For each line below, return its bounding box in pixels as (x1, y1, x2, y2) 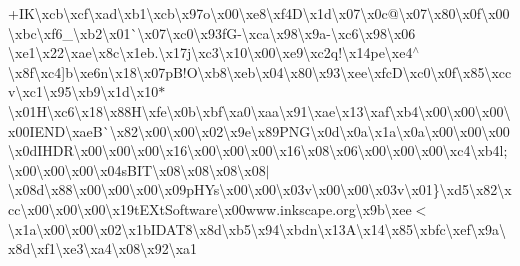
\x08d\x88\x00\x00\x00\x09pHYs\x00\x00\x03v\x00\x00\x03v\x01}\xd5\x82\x (8, 179, 512, 200)
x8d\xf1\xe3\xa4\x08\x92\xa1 (8, 238, 198, 259)
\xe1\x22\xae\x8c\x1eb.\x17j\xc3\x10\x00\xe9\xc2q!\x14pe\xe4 (8, 42, 413, 63)
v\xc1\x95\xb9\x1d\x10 (8, 81, 159, 102)
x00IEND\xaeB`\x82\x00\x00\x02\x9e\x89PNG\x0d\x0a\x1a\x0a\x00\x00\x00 (8, 120, 510, 141)
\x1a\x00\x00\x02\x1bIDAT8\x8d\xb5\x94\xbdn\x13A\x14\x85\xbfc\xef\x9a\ (8, 218, 507, 239)
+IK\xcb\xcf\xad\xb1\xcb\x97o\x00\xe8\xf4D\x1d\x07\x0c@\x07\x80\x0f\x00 (8, 3, 510, 23)
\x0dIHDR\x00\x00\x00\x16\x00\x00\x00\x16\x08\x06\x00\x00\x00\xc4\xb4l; (8, 140, 508, 161)
